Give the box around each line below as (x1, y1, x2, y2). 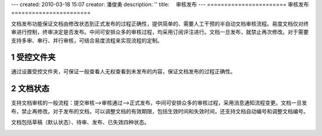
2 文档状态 (11, 84, 50, 94)
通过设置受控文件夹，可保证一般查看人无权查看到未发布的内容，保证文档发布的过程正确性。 (11, 68, 236, 75)
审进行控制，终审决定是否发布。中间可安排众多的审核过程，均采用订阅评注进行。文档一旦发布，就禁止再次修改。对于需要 (11, 29, 309, 36)
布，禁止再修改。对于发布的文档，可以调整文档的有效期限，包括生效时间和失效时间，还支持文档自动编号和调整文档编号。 (11, 107, 309, 115)
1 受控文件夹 (11, 52, 56, 63)
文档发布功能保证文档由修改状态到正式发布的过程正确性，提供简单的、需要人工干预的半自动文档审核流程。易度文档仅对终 (11, 20, 309, 27)
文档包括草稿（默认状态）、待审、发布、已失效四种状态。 (11, 119, 150, 126)
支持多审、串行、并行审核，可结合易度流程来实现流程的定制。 (11, 36, 163, 44)
